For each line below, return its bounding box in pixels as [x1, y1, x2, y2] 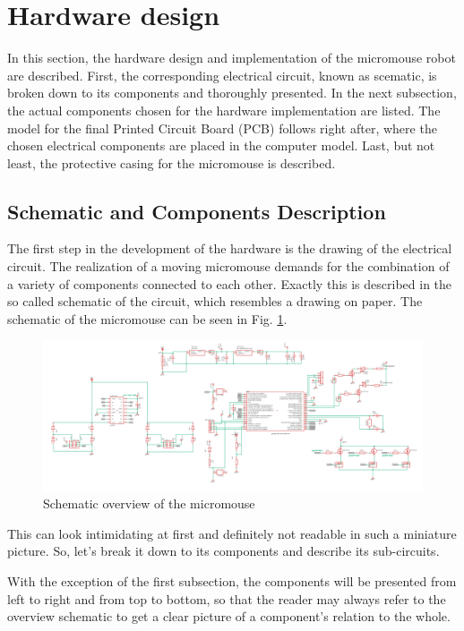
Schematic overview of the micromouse [43, 494, 255, 513]
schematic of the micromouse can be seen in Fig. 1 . [7, 309, 288, 328]
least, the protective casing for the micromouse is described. [7, 153, 336, 172]
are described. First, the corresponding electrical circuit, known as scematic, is [7, 65, 437, 84]
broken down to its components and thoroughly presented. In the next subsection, [7, 83, 457, 102]
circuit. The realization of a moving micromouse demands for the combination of [7, 257, 450, 276]
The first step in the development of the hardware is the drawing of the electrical [7, 239, 452, 258]
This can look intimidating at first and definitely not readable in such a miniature [7, 524, 457, 542]
